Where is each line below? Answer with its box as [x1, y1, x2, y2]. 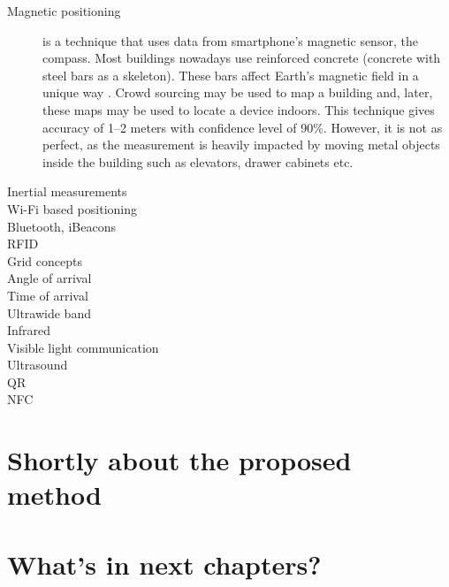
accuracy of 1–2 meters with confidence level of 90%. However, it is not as [42, 118, 443, 136]
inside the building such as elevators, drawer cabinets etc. [42, 152, 354, 171]
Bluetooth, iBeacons [7, 217, 116, 235]
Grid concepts [7, 251, 82, 270]
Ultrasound [7, 355, 68, 374]
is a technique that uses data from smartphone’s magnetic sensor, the [42, 31, 418, 50]
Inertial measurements [7, 182, 127, 201]
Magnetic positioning [7, 2, 121, 19]
